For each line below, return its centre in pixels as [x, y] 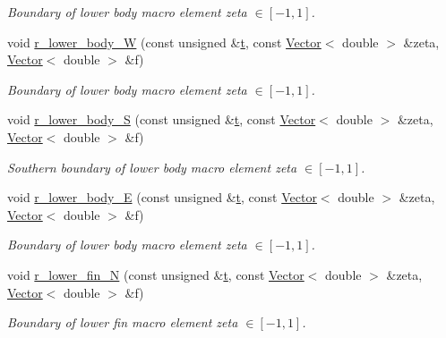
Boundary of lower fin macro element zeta [123, 322]
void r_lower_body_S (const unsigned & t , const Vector [162, 119]
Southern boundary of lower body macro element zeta [152, 167]
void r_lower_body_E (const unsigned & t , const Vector [162, 197]
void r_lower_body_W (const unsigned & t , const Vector [164, 42]
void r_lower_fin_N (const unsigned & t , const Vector [156, 274]
